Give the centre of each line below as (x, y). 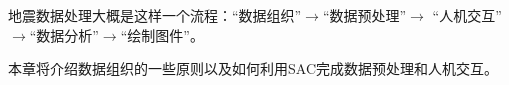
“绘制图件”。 (162, 34)
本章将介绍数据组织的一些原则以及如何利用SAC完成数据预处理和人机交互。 (253, 68)
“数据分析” (64, 34)
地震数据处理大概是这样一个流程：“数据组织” (155, 15)
